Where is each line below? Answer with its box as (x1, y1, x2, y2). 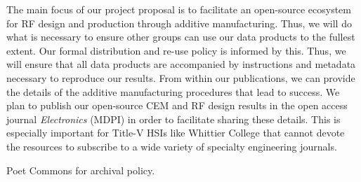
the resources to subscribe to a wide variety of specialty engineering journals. (6, 139, 337, 153)
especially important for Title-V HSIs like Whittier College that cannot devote (6, 125, 345, 140)
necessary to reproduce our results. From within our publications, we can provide (6, 70, 355, 85)
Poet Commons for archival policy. (6, 162, 155, 177)
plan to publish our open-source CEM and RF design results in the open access (6, 98, 348, 113)
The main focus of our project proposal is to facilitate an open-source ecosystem (6, 2, 351, 16)
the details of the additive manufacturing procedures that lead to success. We (6, 84, 340, 99)
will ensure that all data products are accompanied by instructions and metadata (6, 57, 356, 71)
